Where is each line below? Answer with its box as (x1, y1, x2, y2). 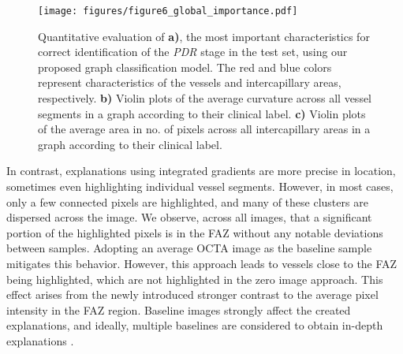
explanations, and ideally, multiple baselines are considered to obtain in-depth (6, 317, 383, 334)
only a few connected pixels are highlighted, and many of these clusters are (6, 193, 368, 210)
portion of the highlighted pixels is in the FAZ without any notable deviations (6, 224, 383, 240)
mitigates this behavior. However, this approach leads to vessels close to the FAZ (6, 255, 397, 271)
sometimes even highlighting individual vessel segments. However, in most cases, (6, 178, 394, 194)
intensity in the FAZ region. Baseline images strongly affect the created (6, 301, 351, 318)
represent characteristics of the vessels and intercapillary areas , (38, 74, 341, 91)
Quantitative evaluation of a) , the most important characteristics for (38, 28, 370, 44)
